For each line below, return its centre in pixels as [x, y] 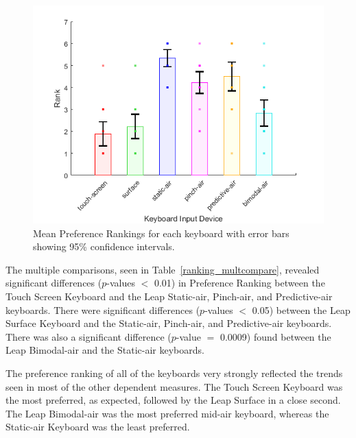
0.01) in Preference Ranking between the [239, 283]
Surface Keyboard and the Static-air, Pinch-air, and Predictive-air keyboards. [169, 323]
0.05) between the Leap [301, 309]
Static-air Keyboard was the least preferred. [98, 427]
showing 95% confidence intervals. [104, 246]
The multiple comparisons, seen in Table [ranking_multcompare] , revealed [163, 269]
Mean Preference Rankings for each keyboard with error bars [161, 233]
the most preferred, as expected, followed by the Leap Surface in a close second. [173, 400]
